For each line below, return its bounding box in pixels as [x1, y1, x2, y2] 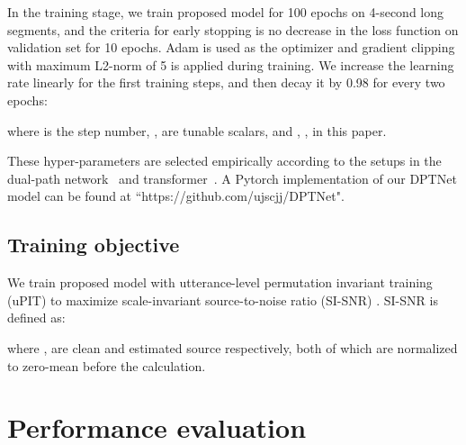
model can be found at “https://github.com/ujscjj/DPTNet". [7, 186, 345, 205]
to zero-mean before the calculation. [7, 356, 206, 375]
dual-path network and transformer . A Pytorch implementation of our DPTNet [7, 168, 457, 187]
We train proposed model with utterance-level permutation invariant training [7, 273, 433, 292]
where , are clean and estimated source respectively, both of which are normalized [7, 338, 458, 357]
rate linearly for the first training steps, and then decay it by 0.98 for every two [7, 73, 445, 92]
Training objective [7, 231, 180, 259]
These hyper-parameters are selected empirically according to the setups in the [7, 151, 442, 170]
